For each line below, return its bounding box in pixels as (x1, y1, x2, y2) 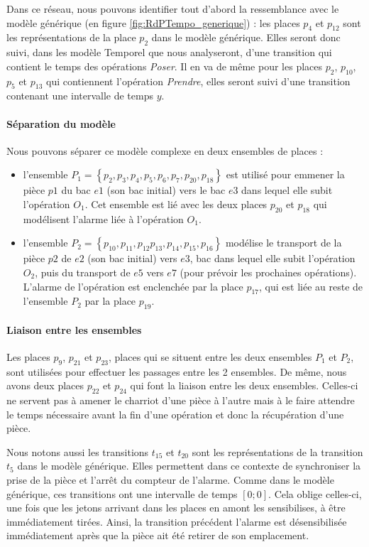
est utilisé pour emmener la (226, 167, 345, 182)
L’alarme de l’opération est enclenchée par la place (23, 278, 243, 293)
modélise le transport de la (225, 235, 342, 250)
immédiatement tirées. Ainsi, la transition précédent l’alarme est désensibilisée (6, 514, 347, 529)
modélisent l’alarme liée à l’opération (23, 211, 184, 226)
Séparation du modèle (6, 116, 116, 131)
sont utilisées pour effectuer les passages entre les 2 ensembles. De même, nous (6, 364, 347, 379)
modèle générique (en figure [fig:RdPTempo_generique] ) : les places (6, 15, 300, 30)
